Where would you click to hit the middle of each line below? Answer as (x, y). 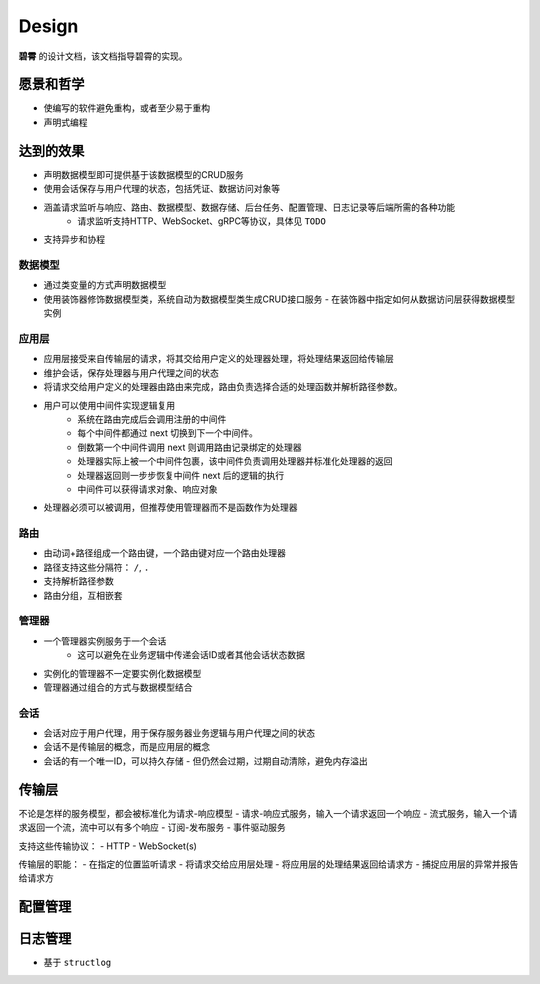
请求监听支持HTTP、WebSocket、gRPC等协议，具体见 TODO (202, 221)
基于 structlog (77, 962)
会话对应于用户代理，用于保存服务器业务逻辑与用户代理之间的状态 (179, 733)
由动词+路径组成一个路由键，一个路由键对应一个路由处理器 (165, 553)
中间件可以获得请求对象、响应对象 (147, 489)
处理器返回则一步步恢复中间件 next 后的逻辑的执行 (181, 475)
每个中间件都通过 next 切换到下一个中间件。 (168, 433)
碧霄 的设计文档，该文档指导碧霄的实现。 (103, 56)
